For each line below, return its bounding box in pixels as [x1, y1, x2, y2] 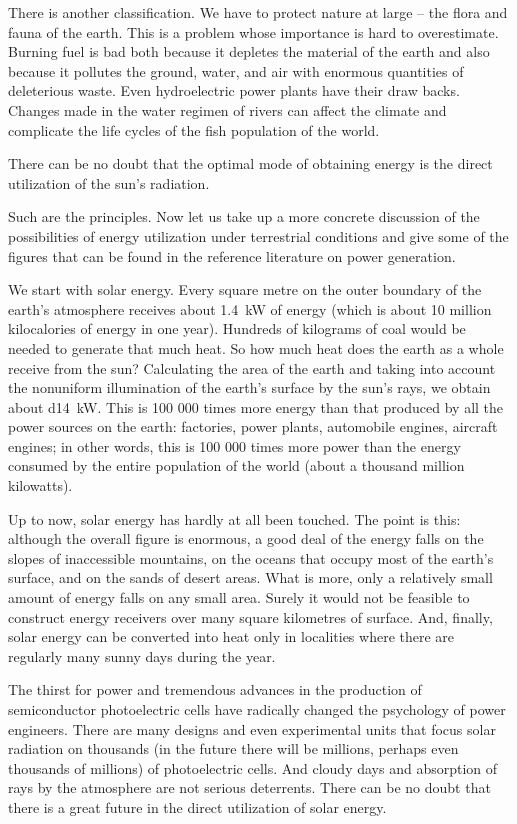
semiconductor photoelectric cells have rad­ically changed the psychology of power [8, 699, 506, 719]
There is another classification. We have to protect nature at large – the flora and [8, 2, 508, 22]
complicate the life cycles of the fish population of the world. [8, 119, 380, 140]
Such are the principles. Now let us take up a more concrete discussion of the [8, 206, 480, 227]
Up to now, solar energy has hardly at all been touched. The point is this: [8, 508, 461, 529]
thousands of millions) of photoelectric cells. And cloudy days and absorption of [8, 757, 498, 778]
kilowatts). [8, 475, 73, 496]
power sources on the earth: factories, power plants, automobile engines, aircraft [8, 416, 498, 437]
